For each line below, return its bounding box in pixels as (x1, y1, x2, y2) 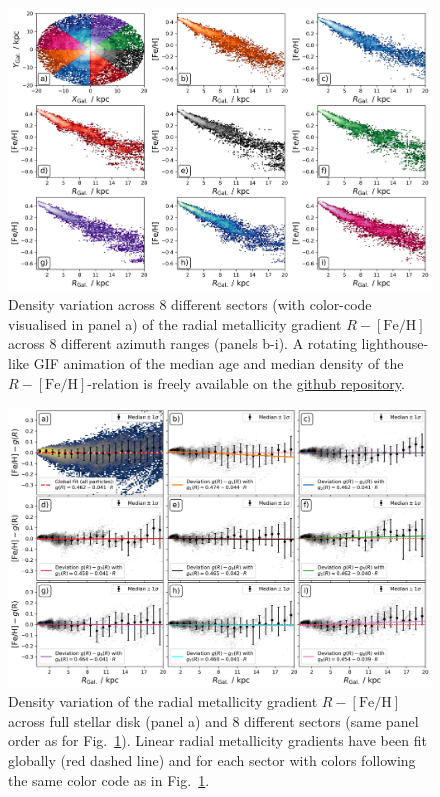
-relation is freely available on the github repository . (87, 372, 405, 393)
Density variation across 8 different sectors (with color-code (8, 294, 372, 315)
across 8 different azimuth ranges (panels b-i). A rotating (8, 333, 357, 354)
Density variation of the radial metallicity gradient (8, 691, 318, 712)
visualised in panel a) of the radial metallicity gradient (8, 313, 342, 334)
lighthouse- (361, 333, 429, 354)
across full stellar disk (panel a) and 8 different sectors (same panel (8, 710, 419, 731)
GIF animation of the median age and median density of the (33, 353, 404, 374)
